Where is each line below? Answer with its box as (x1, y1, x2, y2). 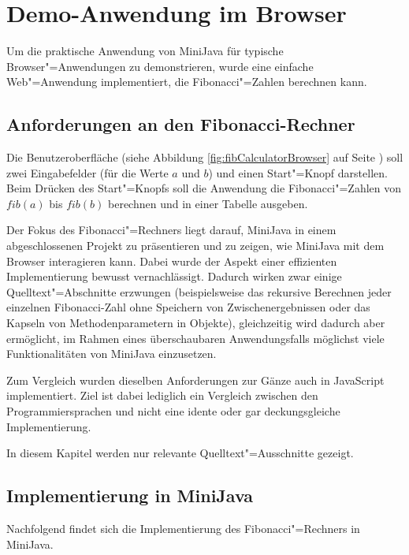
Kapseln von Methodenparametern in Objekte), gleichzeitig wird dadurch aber (6, 315, 385, 331)
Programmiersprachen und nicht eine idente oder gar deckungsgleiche (6, 403, 340, 419)
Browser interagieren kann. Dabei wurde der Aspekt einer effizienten (6, 252, 337, 269)
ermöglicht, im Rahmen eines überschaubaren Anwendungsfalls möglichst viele (6, 330, 385, 346)
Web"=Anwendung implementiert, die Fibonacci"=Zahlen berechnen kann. (6, 73, 367, 90)
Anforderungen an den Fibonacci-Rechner (6, 112, 355, 136)
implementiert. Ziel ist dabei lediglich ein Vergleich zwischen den (6, 387, 318, 404)
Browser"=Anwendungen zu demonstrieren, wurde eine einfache (6, 58, 314, 74)
